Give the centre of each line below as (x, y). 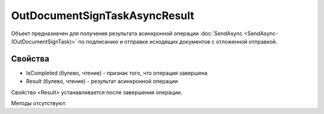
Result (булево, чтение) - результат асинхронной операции (102, 81)
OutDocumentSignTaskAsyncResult (103, 16)
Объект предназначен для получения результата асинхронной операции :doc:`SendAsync (127, 33)
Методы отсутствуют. (39, 103)
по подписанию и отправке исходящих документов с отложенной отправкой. (178, 41)
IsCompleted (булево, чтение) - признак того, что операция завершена (117, 73)
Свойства (30, 59)
